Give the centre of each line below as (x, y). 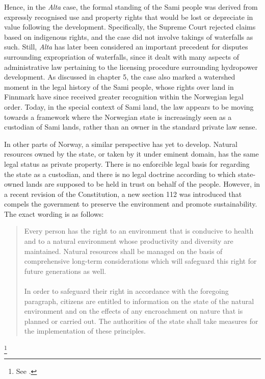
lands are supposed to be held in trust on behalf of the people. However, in (143, 184)
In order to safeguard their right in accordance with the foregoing (126, 291)
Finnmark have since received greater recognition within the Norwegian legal (124, 97)
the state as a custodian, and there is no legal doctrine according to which (120, 174)
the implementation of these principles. (85, 331)
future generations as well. (65, 271)
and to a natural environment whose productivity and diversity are (129, 241)
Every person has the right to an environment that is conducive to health (139, 231)
